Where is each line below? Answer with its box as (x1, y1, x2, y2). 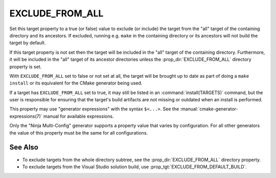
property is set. (9, 63, 42, 70)
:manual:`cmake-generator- (180, 106, 238, 112)
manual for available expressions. (43, 113, 114, 119)
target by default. (9, 40, 46, 46)
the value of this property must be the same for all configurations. (9, 129, 148, 136)
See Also (9, 143, 38, 152)
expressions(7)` (9, 113, 43, 119)
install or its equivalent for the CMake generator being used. (9, 80, 143, 86)
